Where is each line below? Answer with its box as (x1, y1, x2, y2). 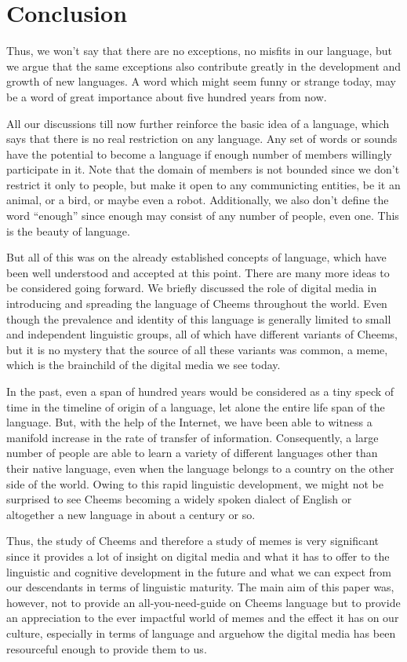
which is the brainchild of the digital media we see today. (6, 357, 281, 373)
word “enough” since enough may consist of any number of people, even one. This (6, 207, 399, 224)
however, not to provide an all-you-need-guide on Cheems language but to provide (6, 594, 401, 610)
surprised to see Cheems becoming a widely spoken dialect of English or (6, 491, 352, 507)
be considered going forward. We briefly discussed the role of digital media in (6, 280, 377, 296)
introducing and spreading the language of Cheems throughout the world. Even (6, 295, 387, 312)
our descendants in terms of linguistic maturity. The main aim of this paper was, (6, 579, 394, 595)
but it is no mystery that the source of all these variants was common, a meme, (6, 341, 388, 357)
